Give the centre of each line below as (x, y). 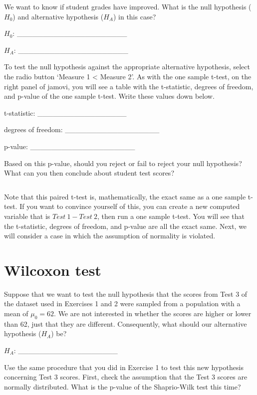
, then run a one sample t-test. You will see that (171, 216)
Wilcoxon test (53, 270)
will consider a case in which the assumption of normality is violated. (110, 236)
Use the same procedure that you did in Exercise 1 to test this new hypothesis (124, 367)
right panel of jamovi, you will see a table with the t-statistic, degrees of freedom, (129, 86)
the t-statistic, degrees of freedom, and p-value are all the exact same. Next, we (126, 226)
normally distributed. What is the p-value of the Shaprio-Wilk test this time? (123, 386)
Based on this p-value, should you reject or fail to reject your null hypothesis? (123, 163)
